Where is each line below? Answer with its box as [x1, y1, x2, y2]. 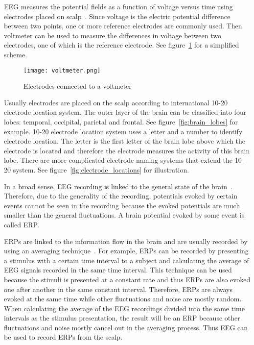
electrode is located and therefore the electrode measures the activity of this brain [4, 145, 250, 155]
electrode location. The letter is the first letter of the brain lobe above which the [4, 136, 246, 146]
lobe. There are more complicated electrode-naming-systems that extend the [4, 155, 232, 165]
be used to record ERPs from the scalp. [4, 332, 123, 342]
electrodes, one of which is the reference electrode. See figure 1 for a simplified [4, 40, 239, 50]
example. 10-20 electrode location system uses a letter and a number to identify [4, 126, 243, 136]
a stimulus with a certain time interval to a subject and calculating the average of [4, 255, 249, 265]
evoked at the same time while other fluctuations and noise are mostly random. [4, 294, 242, 304]
